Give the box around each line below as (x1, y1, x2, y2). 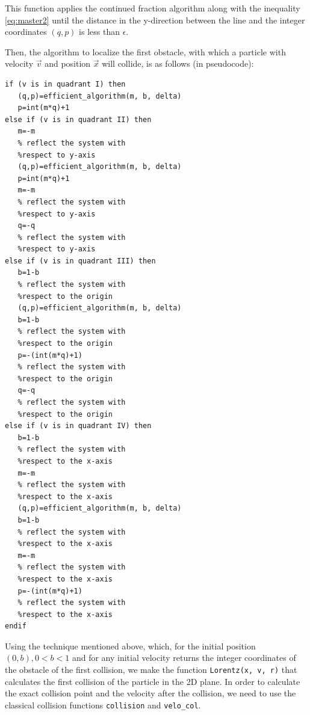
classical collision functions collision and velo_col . (5, 698, 201, 711)
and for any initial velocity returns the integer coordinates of (72, 651, 296, 664)
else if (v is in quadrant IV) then (5, 422, 152, 431)
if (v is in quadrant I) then (5, 79, 126, 88)
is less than (79, 25, 120, 38)
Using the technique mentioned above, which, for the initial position (5, 639, 256, 652)
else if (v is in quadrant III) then (5, 256, 156, 265)
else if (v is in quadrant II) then (5, 115, 152, 124)
